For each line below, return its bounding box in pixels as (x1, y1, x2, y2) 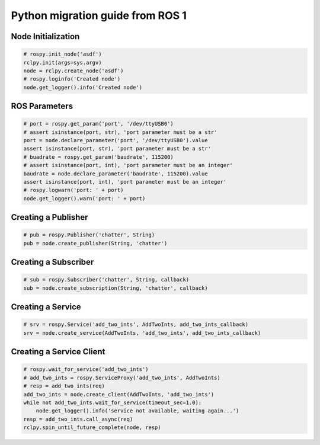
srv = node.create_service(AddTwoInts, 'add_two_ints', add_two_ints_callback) (23, 329, 261, 336)
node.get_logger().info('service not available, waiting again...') (36, 408, 239, 414)
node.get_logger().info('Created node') (23, 84, 142, 91)
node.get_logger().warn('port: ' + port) (23, 195, 146, 201)
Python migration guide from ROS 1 (11, 9, 187, 22)
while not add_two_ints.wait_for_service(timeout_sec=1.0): (23, 399, 202, 406)
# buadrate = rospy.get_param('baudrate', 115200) (23, 153, 174, 160)
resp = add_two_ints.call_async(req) (23, 415, 133, 422)
